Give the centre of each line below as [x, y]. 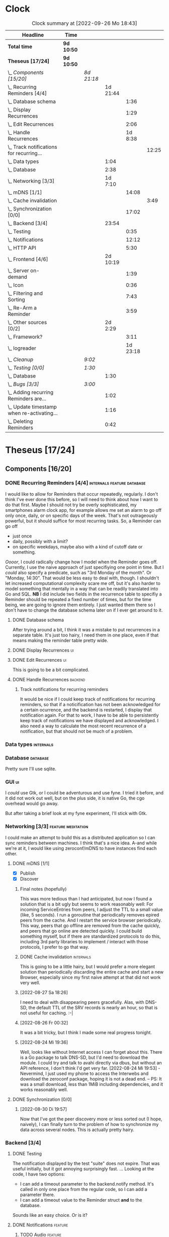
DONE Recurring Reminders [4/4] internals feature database [75, 483]
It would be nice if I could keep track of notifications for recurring [88, 699]
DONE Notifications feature [40, 1225]
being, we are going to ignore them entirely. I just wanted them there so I [80, 605]
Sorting [16, 299]
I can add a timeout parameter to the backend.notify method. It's [87, 1184]
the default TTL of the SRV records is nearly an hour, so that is [93, 1007]
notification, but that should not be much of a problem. [76, 731]
